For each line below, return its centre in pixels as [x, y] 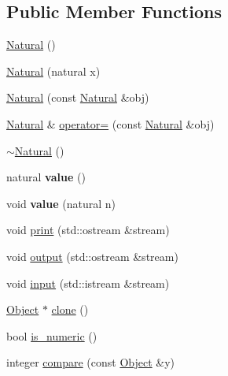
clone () [70, 309]
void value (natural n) [61, 203]
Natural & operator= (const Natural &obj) [110, 123]
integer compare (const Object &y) [91, 362]
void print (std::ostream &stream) [88, 230]
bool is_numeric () [52, 335]
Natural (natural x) [53, 71]
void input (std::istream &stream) [88, 283]
